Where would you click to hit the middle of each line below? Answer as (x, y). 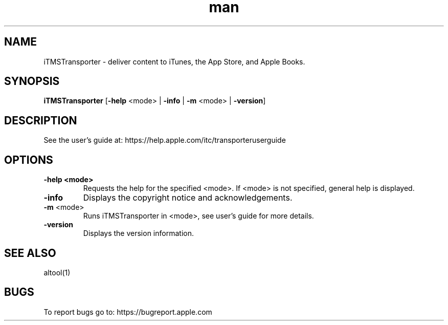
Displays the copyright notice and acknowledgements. (188, 198)
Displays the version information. (138, 233)
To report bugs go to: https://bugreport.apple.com (128, 312)
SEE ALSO (30, 253)
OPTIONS (29, 160)
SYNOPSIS (32, 81)
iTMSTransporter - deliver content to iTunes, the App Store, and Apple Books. (174, 61)
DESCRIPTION (41, 120)
